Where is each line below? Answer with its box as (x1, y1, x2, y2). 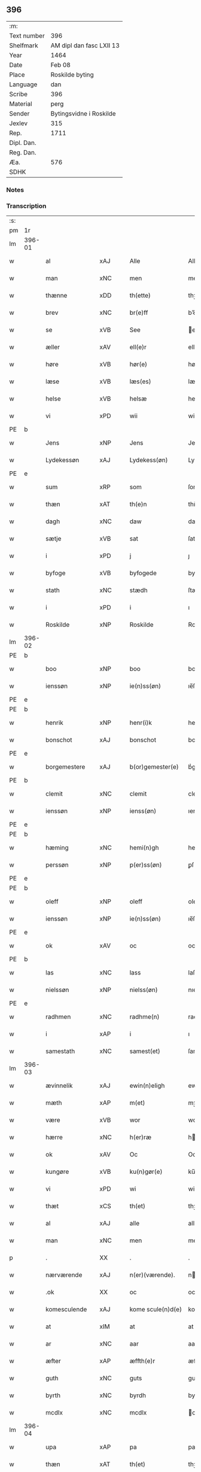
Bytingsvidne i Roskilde (50, 109, 116, 117)
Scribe (9, 90, 28, 98)
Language (9, 80, 38, 89)
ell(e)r (129, 343, 147, 351)
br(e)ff (129, 308, 148, 317)
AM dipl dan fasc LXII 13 (50, 41, 120, 50)
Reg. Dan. (9, 148, 37, 156)
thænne (45, 292, 68, 300)
